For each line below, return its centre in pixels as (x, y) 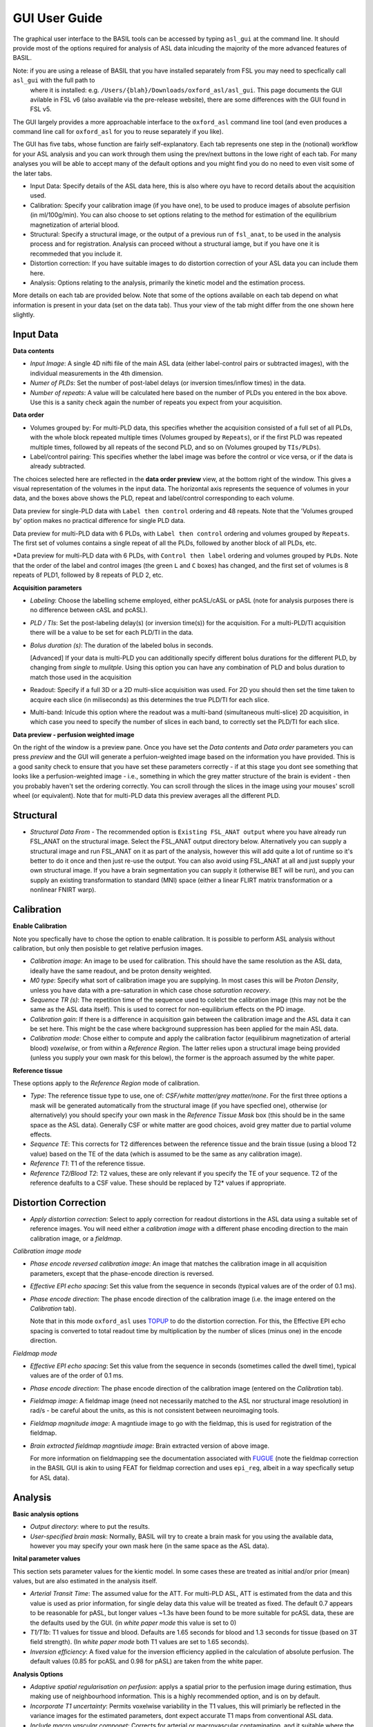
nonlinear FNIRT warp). (63, 890)
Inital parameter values (47, 1558)
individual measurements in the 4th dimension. (97, 373)
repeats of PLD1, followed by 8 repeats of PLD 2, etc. (88, 575)
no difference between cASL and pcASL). (89, 610)
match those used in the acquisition (80, 677)
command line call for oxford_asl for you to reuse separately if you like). (118, 132)
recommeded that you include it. (76, 254)
